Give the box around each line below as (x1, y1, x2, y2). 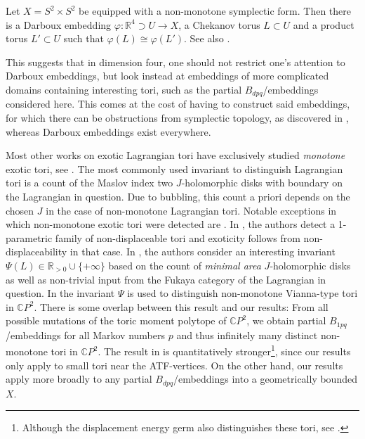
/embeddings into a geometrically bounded (173, 371, 357, 386)
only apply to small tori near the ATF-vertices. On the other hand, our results (6, 357, 343, 372)
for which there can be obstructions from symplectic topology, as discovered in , (6, 110, 349, 125)
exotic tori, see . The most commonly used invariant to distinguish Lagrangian (6, 161, 343, 176)
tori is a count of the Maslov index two (6, 175, 173, 190)
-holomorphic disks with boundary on (181, 175, 343, 190)
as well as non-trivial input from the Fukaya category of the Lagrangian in (6, 272, 326, 286)
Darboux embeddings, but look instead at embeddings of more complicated (6, 68, 329, 83)
